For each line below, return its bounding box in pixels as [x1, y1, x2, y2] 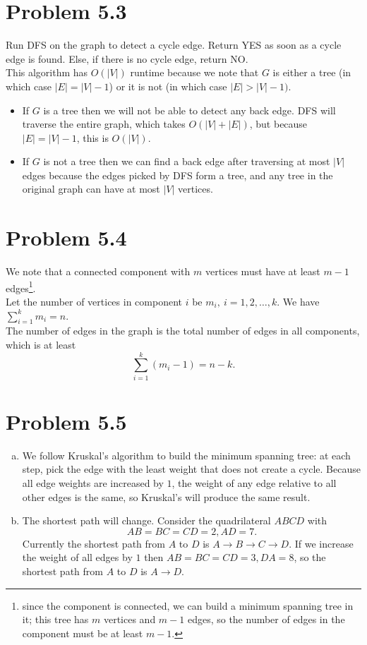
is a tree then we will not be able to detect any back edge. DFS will [43, 102, 336, 117]
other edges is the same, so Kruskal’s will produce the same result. [22, 489, 311, 504]
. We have [277, 294, 320, 309]
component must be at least [22, 625, 143, 640]
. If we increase [289, 536, 354, 550]
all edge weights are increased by [22, 476, 164, 490]
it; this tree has [22, 612, 89, 627]
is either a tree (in [272, 65, 351, 80]
